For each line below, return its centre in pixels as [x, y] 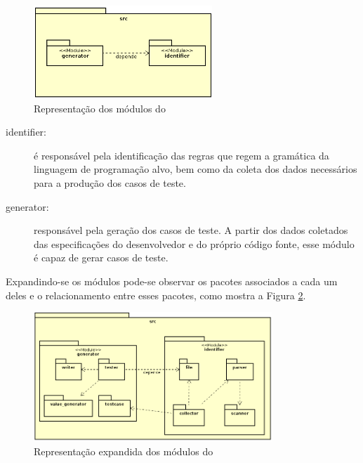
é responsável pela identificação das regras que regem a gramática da [181, 155]
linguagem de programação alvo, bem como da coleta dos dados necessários [196, 169]
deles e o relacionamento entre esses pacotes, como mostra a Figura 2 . [156, 295]
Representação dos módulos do [100, 108]
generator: [27, 206]
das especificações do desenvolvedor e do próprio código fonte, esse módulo [194, 243]
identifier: [26, 132]
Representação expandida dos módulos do [124, 451]
